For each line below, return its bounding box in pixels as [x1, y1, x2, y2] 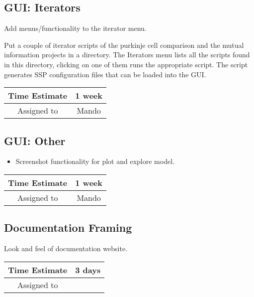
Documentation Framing [4, 220, 132, 235]
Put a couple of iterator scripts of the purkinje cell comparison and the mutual [4, 39, 244, 50]
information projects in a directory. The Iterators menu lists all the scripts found [4, 49, 250, 60]
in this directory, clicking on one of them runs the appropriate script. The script [4, 59, 248, 69]
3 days [75, 264, 101, 276]
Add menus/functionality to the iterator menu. [4, 23, 147, 33]
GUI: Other [4, 133, 66, 148]
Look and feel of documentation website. [4, 243, 127, 254]
